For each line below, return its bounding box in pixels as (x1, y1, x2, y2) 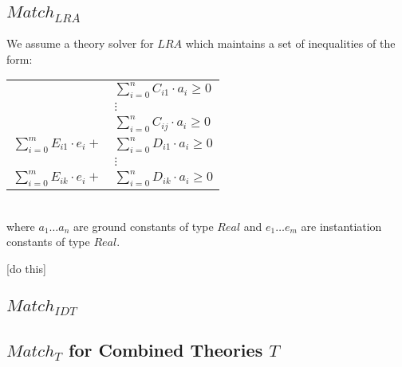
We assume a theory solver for (6, 34, 154, 51)
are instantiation (301, 217, 382, 234)
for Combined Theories (69, 338, 263, 362)
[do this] (6, 260, 46, 276)
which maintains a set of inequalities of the (185, 34, 396, 51)
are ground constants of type (73, 217, 214, 234)
